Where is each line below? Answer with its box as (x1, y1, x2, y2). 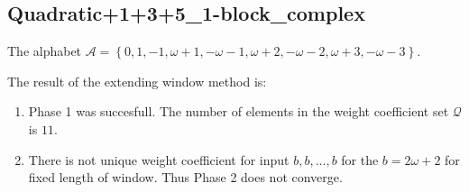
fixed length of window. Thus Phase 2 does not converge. (28, 168, 343, 187)
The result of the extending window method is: (7, 71, 267, 90)
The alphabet (7, 41, 82, 60)
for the (341, 150, 379, 169)
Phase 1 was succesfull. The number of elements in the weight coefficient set (28, 102, 449, 121)
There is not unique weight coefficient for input (28, 150, 290, 169)
